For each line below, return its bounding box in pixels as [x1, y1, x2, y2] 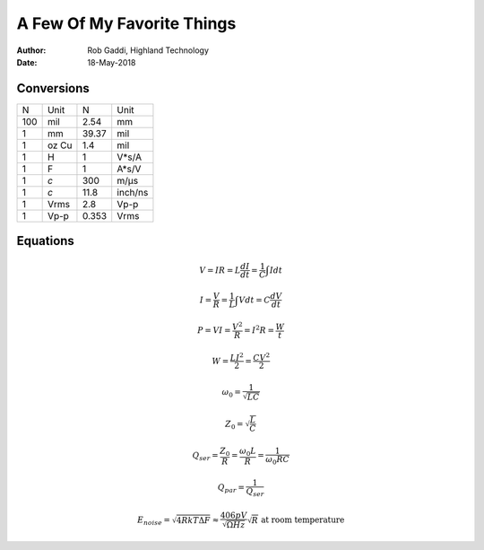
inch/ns [117, 186, 149, 198]
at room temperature [260, 514, 345, 525]
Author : [16, 45, 47, 56]
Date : [16, 57, 38, 67]
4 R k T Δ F [176, 515, 211, 525]
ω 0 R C [265, 454, 290, 467]
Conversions [16, 81, 90, 96]
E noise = [137, 514, 170, 527]
